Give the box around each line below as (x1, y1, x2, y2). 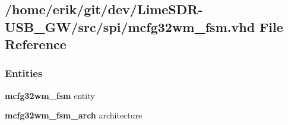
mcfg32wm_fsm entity (5, 89, 95, 101)
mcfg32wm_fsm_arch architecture (5, 109, 143, 121)
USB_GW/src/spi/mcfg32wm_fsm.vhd (5, 17, 255, 36)
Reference (5, 35, 67, 53)
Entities (5, 66, 43, 81)
